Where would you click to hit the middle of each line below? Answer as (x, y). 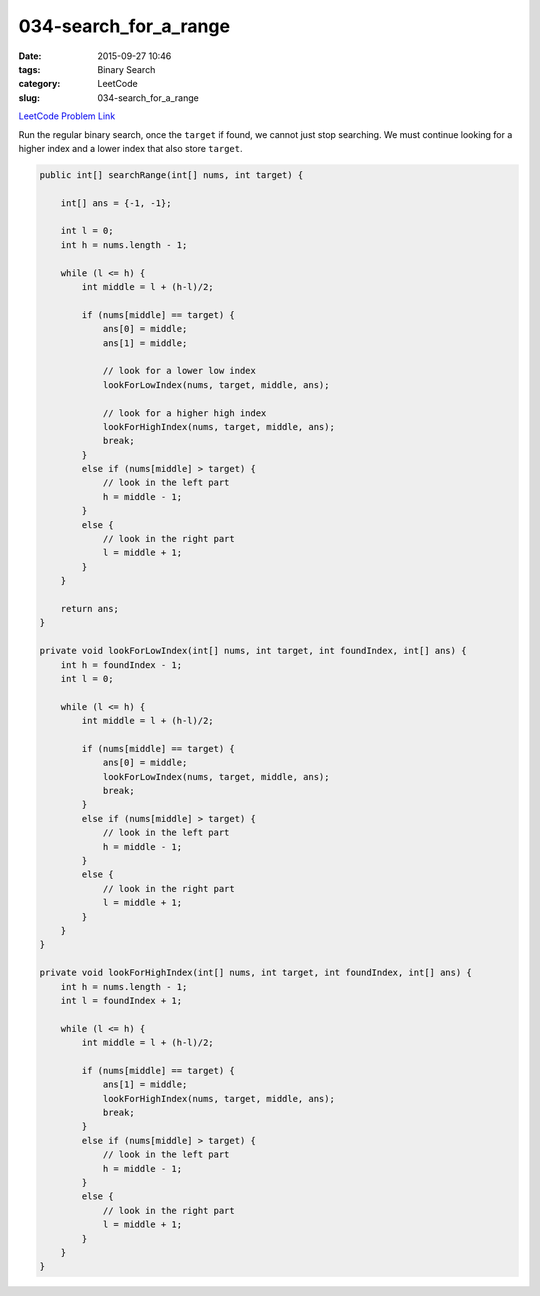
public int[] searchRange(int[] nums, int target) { (171, 174)
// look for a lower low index (179, 371)
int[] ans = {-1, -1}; (116, 203)
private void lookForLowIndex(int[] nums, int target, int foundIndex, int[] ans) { (253, 651)
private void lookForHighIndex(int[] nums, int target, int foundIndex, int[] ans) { (255, 973)
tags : (29, 69)
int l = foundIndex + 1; (121, 1000)
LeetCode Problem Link (67, 116)
